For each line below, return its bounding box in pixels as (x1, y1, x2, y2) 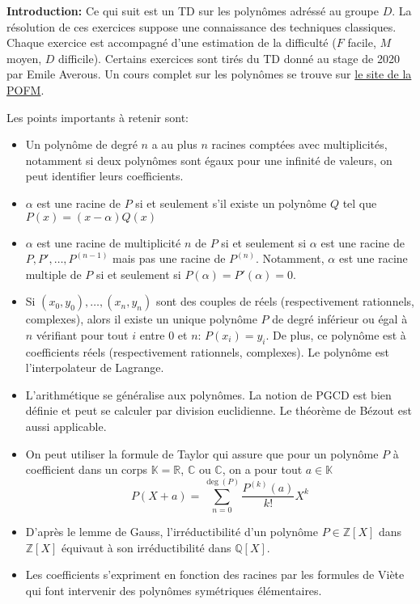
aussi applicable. (25, 418, 107, 435)
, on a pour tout (222, 461, 303, 478)
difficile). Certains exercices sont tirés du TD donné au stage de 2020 (58, 49, 400, 66)
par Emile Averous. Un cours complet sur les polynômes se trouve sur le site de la (6, 65, 412, 82)
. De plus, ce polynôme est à (265, 326, 406, 343)
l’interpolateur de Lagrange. (25, 359, 164, 376)
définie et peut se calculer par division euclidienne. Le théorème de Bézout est (25, 402, 412, 419)
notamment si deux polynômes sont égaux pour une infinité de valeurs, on (25, 151, 392, 168)
